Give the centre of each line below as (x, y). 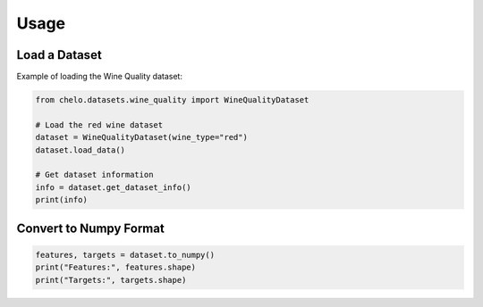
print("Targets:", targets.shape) (111, 280)
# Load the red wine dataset (99, 124)
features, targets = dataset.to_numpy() (125, 255)
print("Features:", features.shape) (116, 267)
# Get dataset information (94, 175)
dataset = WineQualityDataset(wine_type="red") (141, 137)
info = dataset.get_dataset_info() (113, 187)
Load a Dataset (59, 55)
